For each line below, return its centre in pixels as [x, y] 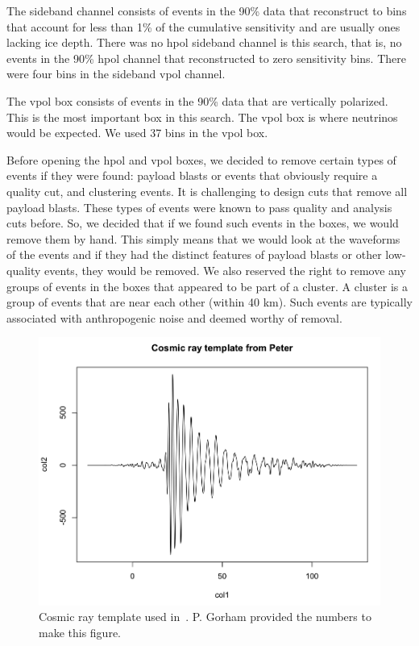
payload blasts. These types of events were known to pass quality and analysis [199, 207]
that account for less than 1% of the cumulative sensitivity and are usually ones [203, 26]
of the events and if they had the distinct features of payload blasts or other [194, 254]
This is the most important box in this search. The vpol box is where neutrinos [202, 117]
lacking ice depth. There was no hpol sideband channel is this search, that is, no [204, 42]
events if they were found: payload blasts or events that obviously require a [192, 175]
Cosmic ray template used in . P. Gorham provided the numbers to [205, 617]
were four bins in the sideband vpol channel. [116, 74]
